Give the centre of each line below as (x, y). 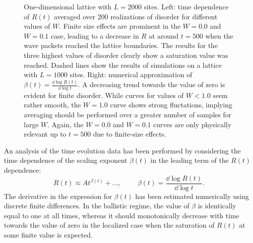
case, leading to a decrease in (95, 35)
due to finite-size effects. (130, 134)
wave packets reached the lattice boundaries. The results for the (121, 45)
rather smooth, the (52, 105)
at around (163, 35)
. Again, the (65, 124)
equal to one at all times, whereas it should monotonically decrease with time (122, 215)
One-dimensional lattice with (68, 6)
